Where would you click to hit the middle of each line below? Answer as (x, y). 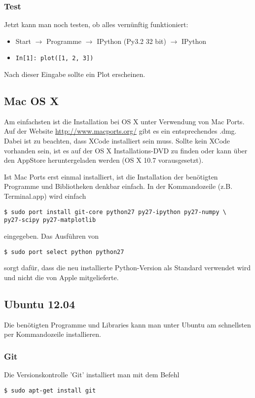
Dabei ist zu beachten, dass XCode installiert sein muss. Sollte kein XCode (117, 141)
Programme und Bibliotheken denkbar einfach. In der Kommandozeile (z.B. (118, 186)
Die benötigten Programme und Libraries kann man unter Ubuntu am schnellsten (127, 324)
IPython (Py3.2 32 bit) (131, 41)
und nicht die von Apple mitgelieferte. (61, 277)
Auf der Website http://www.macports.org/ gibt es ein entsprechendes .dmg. (120, 131)
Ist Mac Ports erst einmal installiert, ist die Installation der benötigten (111, 176)
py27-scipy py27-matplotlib (50, 220)
